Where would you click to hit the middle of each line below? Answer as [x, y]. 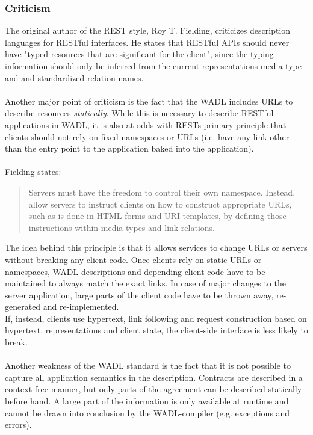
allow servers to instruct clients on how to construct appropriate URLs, [160, 204]
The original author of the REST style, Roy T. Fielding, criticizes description [148, 30]
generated [23, 307]
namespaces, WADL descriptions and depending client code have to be [135, 271]
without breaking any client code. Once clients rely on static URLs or [133, 259]
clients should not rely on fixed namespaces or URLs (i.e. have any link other [147, 136]
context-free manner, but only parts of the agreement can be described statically [153, 389]
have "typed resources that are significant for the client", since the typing [139, 54]
